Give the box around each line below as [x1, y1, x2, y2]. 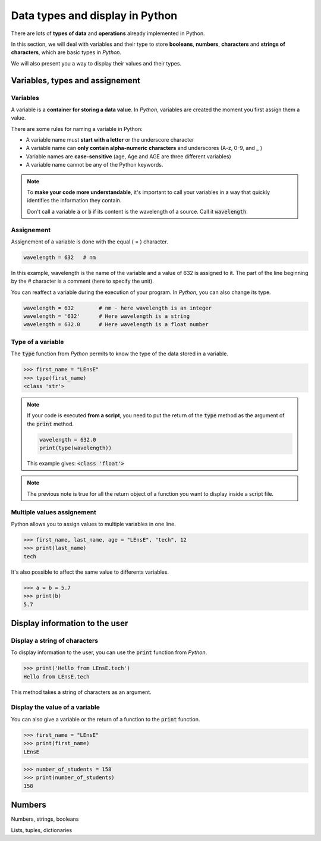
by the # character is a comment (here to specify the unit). [11, 277, 154, 285]
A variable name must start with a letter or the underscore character [26, 136, 194, 143]
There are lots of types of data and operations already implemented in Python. [11, 30, 205, 37]
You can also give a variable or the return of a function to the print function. [11, 715, 200, 723]
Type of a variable [11, 337, 64, 346]
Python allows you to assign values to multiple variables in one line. [11, 520, 177, 527]
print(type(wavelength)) [39, 445, 112, 452]
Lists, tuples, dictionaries [11, 826, 73, 833]
